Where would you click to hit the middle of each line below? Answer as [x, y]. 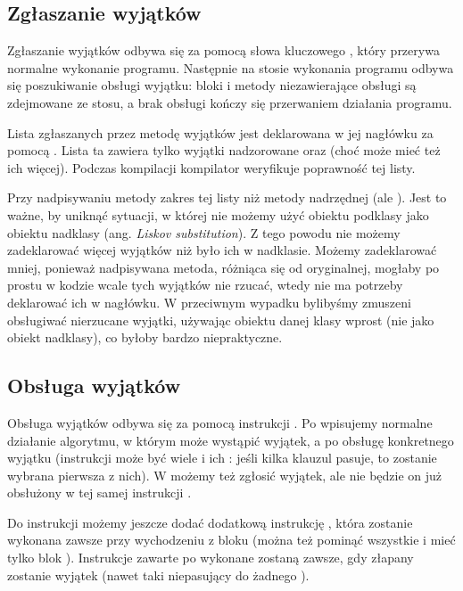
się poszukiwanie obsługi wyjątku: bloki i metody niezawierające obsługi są [212, 85]
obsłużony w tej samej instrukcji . [99, 493]
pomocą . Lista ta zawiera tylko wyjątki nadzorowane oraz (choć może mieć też [224, 150]
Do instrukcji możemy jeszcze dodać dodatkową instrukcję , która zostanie [210, 522]
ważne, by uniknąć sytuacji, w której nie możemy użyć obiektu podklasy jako [218, 214]
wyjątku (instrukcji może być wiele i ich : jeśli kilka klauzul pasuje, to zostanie [222, 458]
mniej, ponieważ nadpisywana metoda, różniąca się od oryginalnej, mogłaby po [223, 267]
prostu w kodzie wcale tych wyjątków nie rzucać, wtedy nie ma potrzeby [205, 285]
